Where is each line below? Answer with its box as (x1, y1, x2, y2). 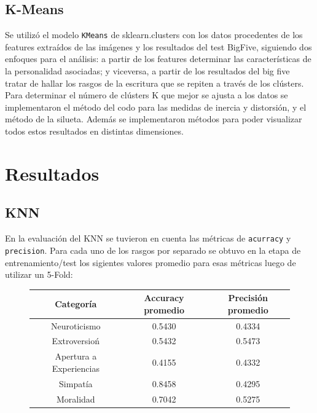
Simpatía (59, 377, 93, 390)
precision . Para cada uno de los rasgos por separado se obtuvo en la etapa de (5, 243, 301, 256)
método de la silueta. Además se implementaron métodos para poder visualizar (5, 112, 302, 125)
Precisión (228, 291, 268, 304)
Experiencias (52, 361, 100, 374)
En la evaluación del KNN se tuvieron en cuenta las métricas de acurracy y (5, 232, 291, 245)
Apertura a (55, 350, 97, 363)
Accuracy (144, 291, 184, 304)
